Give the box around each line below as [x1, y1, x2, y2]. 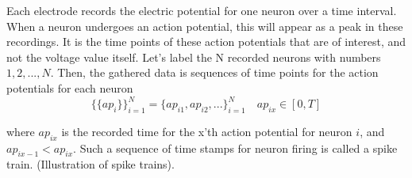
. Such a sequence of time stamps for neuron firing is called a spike [73, 139, 398, 156]
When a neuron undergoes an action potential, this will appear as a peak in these [6, 17, 403, 34]
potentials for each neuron [6, 79, 133, 96]
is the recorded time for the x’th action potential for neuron [61, 123, 352, 139]
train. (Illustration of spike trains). [6, 156, 175, 172]
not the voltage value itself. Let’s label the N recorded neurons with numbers [6, 48, 381, 65]
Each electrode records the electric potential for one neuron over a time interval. [6, 2, 397, 18]
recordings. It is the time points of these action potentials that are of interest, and [6, 33, 406, 50]
